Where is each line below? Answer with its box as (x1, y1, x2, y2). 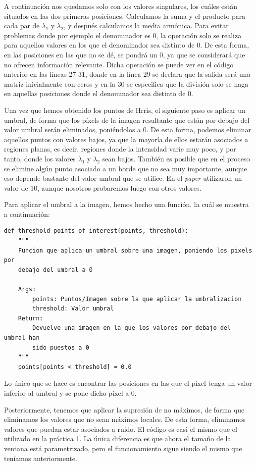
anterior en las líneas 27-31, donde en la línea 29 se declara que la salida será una (4, 69, 251, 79)
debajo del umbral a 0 (18, 266, 93, 273)
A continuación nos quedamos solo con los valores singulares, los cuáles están (4, 1, 237, 11)
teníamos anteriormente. (4, 453, 77, 463)
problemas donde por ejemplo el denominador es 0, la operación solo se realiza (4, 30, 242, 40)
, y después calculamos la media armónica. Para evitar (63, 20, 229, 31)
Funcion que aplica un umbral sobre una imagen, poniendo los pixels (18, 247, 253, 254)
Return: (18, 314, 43, 322)
